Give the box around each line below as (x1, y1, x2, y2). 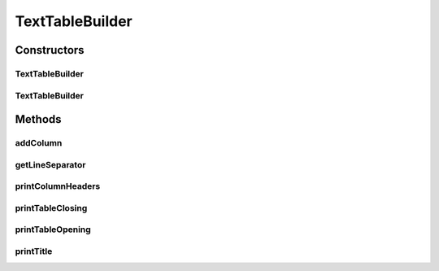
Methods (15, 112, 62, 126)
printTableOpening (15, 224, 91, 235)
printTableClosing (15, 202, 88, 213)
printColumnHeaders (15, 181, 101, 192)
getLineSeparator (15, 159, 86, 170)
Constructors (15, 43, 85, 57)
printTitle (15, 245, 53, 256)
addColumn (15, 138, 63, 149)
